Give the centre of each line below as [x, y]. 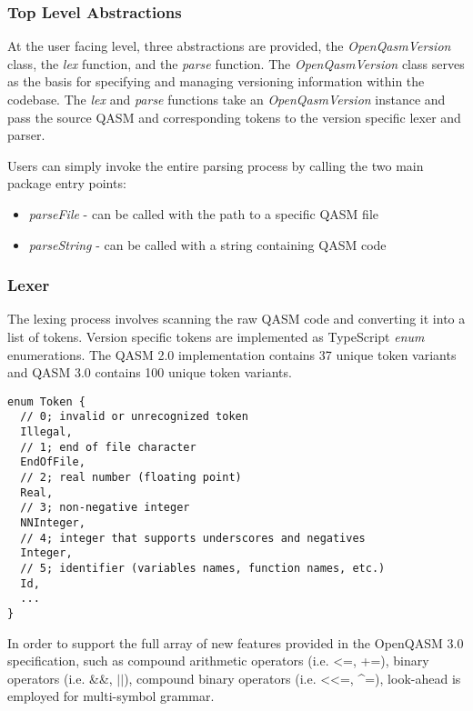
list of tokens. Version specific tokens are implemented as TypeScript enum [216, 336]
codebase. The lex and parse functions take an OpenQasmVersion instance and [226, 99]
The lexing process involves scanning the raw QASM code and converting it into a [236, 319]
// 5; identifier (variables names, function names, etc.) [203, 568]
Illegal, [46, 432]
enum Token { [46, 401]
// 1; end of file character [108, 447]
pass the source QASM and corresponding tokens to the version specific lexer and [234, 117]
